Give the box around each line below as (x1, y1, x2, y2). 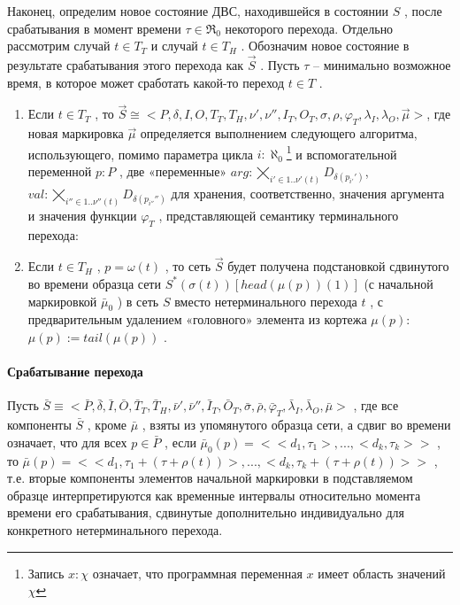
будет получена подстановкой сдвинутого (227, 257, 449, 275)
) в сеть (117, 291, 159, 310)
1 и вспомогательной (286, 142, 397, 163)
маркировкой (27, 291, 97, 310)
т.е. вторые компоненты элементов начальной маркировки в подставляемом (7, 469, 413, 487)
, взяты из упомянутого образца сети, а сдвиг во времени (142, 415, 451, 434)
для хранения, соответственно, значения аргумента (171, 183, 445, 202)
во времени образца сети (27, 274, 161, 292)
